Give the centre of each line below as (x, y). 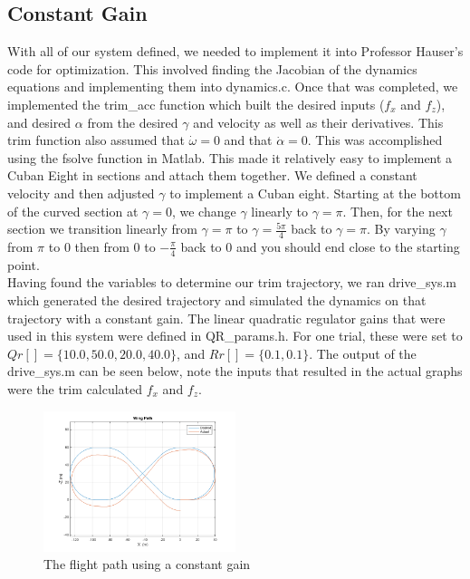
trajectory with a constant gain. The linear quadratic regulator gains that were (226, 318)
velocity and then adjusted (81, 193)
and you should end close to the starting (348, 246)
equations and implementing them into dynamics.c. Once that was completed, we (233, 87)
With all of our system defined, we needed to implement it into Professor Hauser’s (235, 51)
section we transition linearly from (102, 229)
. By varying (401, 229)
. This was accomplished (375, 140)
